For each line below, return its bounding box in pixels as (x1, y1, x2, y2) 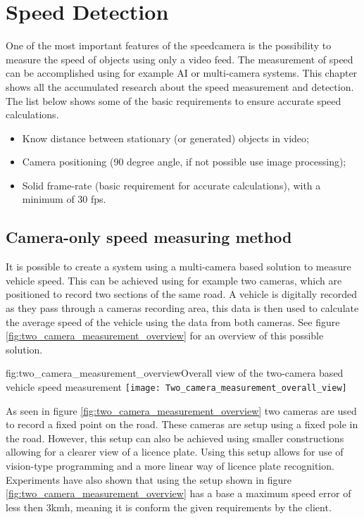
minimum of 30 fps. (22, 192, 106, 206)
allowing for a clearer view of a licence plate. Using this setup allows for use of (6, 444, 344, 459)
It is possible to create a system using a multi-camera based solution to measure (6, 259, 351, 274)
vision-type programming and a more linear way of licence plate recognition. (6, 458, 334, 473)
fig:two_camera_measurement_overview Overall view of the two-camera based (6, 365, 344, 380)
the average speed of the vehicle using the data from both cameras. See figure (6, 314, 340, 329)
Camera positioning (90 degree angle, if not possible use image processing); (22, 154, 346, 169)
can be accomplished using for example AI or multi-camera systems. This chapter (6, 65, 358, 80)
